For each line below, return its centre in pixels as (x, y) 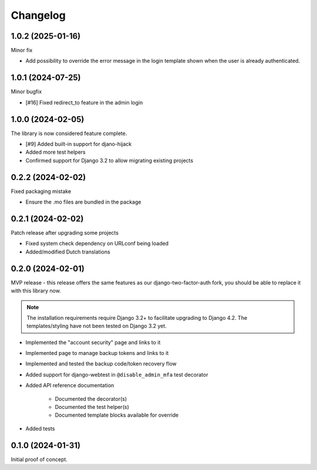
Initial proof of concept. (39, 459)
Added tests (40, 428)
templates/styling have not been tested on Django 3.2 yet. (97, 326)
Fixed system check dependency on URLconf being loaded (97, 244)
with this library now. (36, 291)
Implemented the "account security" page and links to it (93, 342)
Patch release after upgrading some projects (65, 233)
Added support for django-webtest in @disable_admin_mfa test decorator (117, 374)
